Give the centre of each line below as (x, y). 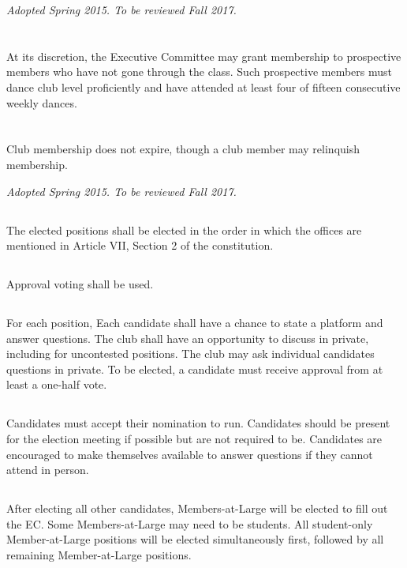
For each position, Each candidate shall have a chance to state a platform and (195, 323)
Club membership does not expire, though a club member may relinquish (183, 149)
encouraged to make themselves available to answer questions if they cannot (190, 454)
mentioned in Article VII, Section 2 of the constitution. (140, 245)
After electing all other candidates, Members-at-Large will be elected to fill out (197, 508)
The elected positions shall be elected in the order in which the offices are (184, 229)
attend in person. (48, 470)
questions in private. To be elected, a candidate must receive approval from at (195, 369)
